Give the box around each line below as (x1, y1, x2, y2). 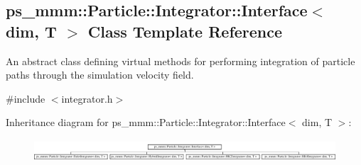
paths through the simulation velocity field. (6, 67, 194, 82)
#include (6, 91, 45, 106)
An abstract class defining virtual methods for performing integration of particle (6, 53, 355, 68)
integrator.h (61, 91, 113, 106)
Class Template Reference (87, 20, 283, 42)
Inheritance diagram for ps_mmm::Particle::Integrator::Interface (6, 115, 286, 130)
